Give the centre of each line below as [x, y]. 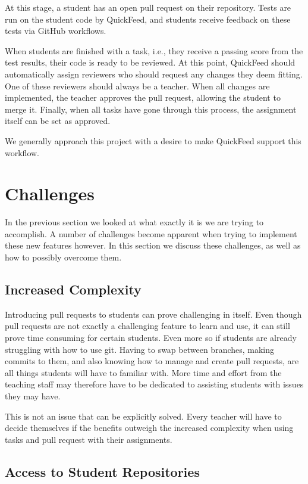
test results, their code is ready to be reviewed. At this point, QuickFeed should [150, 62]
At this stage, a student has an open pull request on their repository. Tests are [148, 7]
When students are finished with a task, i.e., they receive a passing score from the [154, 50]
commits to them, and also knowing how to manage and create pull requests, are [152, 361]
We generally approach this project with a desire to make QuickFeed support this [153, 140]
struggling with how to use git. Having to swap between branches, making [140, 349]
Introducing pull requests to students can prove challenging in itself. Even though [153, 314]
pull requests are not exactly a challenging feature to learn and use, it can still [147, 326]
